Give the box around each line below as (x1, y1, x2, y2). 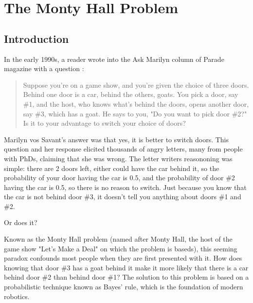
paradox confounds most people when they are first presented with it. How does (4, 253, 242, 263)
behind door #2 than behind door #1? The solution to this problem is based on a (4, 272, 249, 282)
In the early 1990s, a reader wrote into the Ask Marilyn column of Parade (4, 54, 224, 64)
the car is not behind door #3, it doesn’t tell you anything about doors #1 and (4, 191, 241, 202)
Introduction (4, 31, 69, 46)
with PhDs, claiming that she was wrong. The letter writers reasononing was (4, 153, 233, 163)
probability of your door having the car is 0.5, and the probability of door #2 (4, 172, 235, 183)
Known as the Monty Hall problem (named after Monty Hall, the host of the (4, 234, 233, 244)
